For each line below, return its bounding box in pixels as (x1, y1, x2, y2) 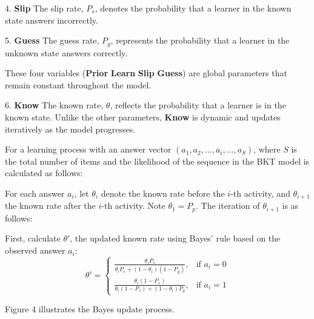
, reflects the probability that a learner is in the (110, 99, 286, 111)
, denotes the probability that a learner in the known (95, 2, 292, 14)
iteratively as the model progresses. (5, 122, 136, 135)
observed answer (5, 244, 65, 257)
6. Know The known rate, (5, 99, 104, 111)
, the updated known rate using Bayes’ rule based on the (70, 232, 281, 245)
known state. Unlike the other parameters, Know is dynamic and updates (5, 111, 281, 123)
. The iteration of (196, 199, 260, 212)
